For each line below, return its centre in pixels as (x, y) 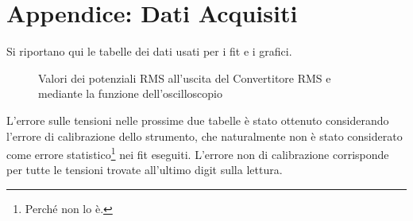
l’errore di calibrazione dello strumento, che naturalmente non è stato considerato (205, 136)
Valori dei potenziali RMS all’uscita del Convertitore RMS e (185, 78)
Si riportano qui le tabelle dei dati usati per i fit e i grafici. (149, 51)
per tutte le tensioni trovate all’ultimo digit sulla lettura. (145, 170)
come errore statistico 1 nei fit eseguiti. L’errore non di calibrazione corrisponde (198, 153)
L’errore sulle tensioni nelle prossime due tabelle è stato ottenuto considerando (198, 120)
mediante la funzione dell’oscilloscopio (130, 93)
